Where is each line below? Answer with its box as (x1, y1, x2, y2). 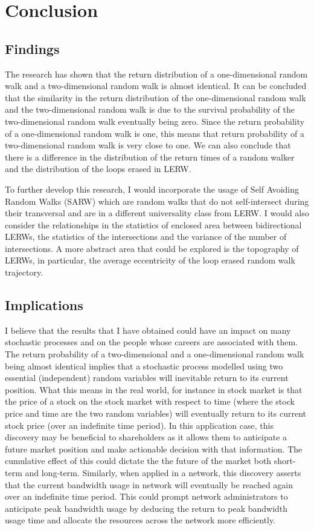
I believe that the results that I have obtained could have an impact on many (5, 323, 291, 336)
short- (274, 454, 296, 467)
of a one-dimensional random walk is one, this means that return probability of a (5, 127, 304, 139)
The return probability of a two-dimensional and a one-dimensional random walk (5, 348, 304, 360)
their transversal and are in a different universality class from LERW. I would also (5, 207, 309, 219)
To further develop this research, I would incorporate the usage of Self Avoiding (5, 182, 299, 195)
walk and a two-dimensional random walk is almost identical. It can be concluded (5, 79, 307, 92)
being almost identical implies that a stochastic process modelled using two (5, 359, 283, 372)
